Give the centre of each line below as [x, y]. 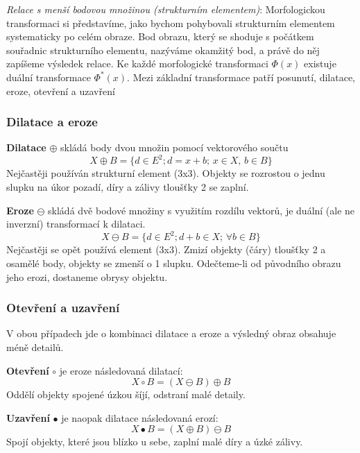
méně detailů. [35, 347]
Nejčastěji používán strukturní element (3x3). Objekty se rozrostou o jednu [166, 173]
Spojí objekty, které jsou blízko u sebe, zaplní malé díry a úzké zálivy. [155, 442]
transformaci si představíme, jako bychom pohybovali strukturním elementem [171, 23]
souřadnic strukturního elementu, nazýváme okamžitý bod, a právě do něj [163, 50]
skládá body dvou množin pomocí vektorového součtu [174, 147]
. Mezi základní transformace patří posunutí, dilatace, [241, 77]
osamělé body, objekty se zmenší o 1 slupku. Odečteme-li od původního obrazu [174, 263]
